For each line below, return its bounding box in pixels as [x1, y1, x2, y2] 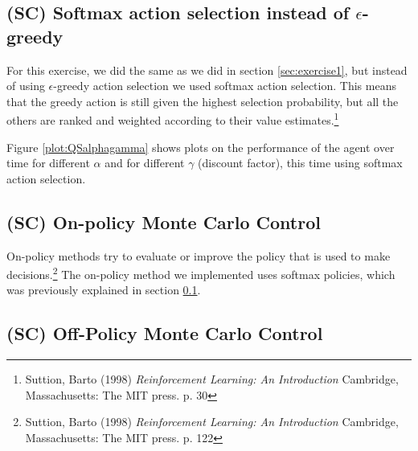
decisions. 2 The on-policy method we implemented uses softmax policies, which [6, 264, 395, 282]
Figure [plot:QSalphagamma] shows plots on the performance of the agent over [6, 138, 395, 155]
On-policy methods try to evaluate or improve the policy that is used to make [6, 247, 391, 264]
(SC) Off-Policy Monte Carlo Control [6, 321, 323, 346]
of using [6, 77, 45, 94]
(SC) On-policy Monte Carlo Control [6, 209, 321, 234]
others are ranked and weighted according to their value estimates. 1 [6, 109, 339, 129]
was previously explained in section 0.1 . [6, 281, 201, 298]
